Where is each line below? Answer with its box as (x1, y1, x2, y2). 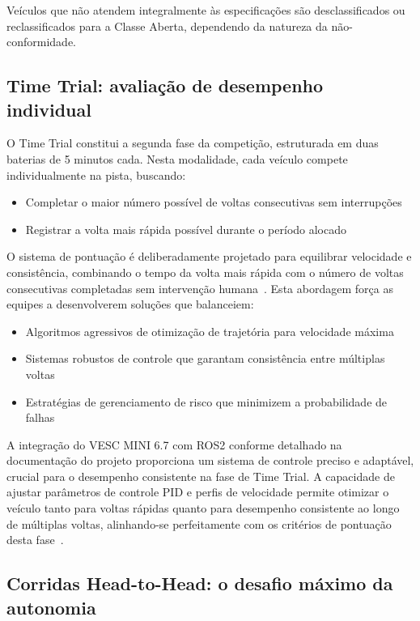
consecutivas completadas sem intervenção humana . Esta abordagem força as (6, 279, 393, 296)
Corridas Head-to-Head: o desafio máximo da (6, 571, 393, 596)
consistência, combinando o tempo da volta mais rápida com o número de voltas (6, 263, 404, 280)
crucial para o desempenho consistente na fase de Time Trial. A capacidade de (6, 467, 395, 484)
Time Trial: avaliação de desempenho (6, 73, 324, 98)
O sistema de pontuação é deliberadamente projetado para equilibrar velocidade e (6, 248, 412, 265)
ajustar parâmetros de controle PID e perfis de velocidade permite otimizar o (6, 483, 389, 500)
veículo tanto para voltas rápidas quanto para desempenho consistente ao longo (6, 500, 400, 517)
